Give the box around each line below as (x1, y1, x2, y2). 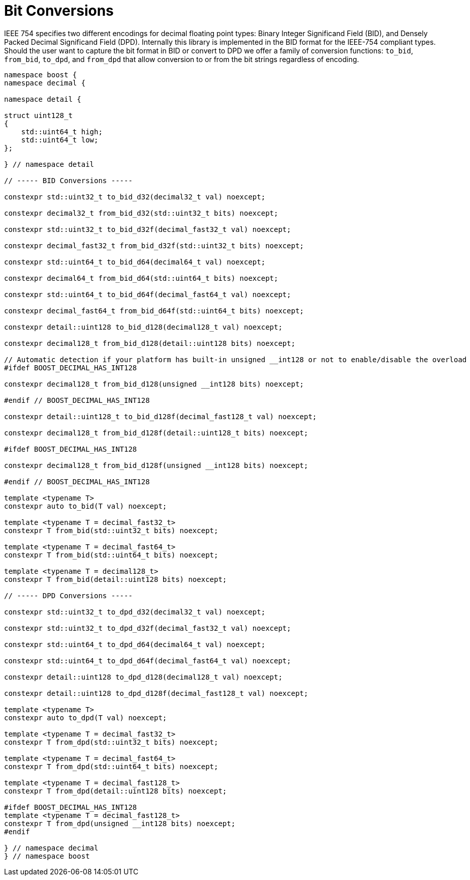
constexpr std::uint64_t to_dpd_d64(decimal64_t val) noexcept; (4, 640, 266, 649)
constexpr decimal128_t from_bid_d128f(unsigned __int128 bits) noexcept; (4, 461, 308, 470)
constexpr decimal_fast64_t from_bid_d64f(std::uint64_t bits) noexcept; (4, 306, 304, 315)
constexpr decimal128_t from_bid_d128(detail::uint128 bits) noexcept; (4, 339, 296, 347)
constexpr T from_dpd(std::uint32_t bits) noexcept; (4, 738, 218, 746)
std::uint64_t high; (21, 127, 103, 136)
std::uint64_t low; (21, 135, 99, 144)
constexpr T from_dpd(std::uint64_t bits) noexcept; (4, 762, 218, 771)
